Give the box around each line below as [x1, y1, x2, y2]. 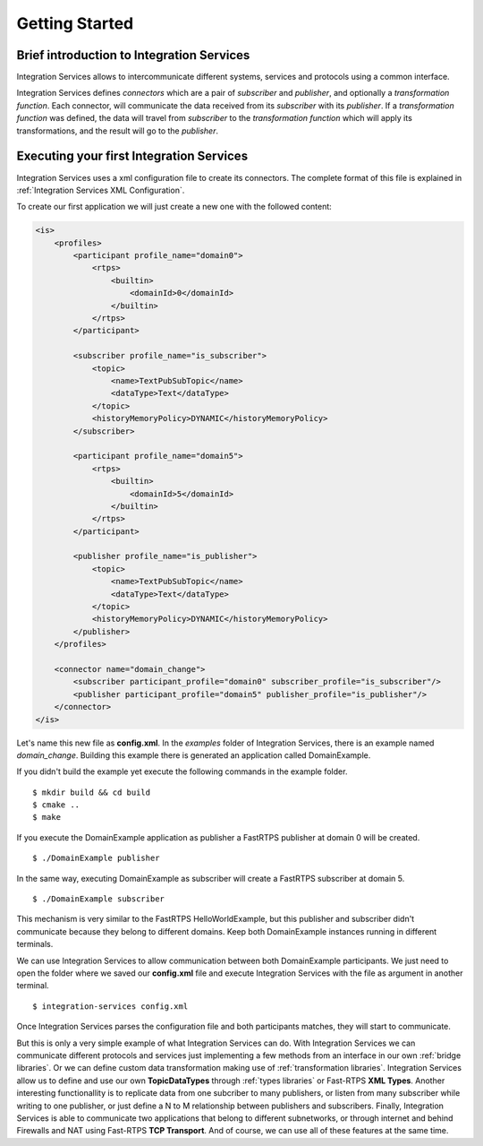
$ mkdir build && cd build [32, 787, 151, 797]
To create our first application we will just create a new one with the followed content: [16, 202, 333, 212]
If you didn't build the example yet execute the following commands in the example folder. [16, 766, 348, 777]
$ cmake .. [32, 800, 80, 810]
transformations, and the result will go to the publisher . [16, 125, 219, 136]
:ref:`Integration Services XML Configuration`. [16, 185, 185, 195]
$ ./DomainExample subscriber [32, 894, 165, 904]
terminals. [16, 939, 54, 950]
